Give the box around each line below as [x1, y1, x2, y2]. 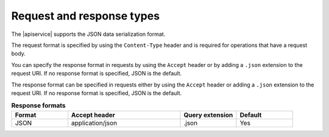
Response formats [11, 101, 66, 110]
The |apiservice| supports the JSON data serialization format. [11, 30, 166, 38]
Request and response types [11, 9, 160, 23]
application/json [71, 119, 118, 127]
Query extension [183, 110, 233, 119]
